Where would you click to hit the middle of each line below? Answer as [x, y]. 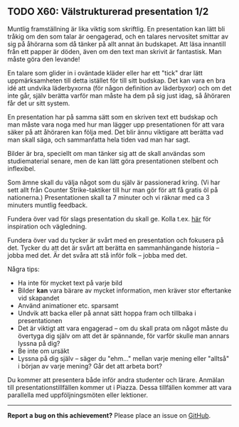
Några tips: [24, 269]
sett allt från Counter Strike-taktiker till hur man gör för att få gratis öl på [113, 190]
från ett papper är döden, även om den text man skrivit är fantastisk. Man [115, 51]
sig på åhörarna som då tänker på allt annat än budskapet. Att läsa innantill [117, 44]
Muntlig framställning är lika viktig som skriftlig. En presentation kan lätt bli [116, 28]
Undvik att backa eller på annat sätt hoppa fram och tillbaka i [107, 313]
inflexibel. [22, 168]
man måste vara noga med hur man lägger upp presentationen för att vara [116, 125]
